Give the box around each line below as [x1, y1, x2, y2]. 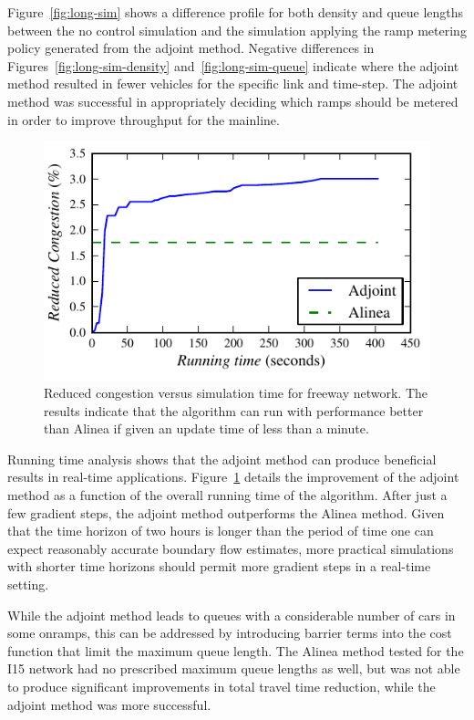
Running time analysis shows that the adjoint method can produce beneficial [7, 449, 437, 468]
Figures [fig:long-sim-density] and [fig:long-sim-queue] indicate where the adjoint [7, 56, 459, 75]
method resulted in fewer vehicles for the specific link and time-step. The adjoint [7, 74, 459, 93]
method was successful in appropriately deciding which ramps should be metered [7, 91, 459, 110]
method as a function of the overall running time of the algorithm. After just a [7, 485, 448, 505]
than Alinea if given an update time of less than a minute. [44, 419, 369, 438]
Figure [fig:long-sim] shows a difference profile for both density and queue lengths [7, 3, 464, 21]
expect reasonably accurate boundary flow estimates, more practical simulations [7, 538, 454, 558]
